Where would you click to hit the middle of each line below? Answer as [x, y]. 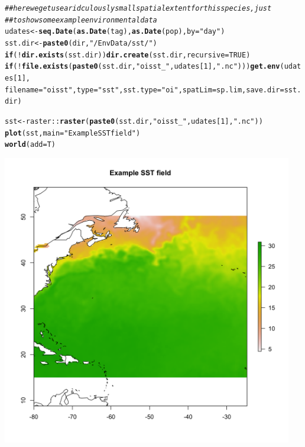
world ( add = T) [30, 145]
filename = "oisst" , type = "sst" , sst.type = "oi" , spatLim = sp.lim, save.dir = [145, 90]
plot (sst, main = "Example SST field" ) [73, 133]
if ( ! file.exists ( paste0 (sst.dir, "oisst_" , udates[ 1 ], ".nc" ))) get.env [142, 67]
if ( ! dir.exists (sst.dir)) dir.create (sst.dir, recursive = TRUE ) [128, 55]
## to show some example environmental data [81, 20]
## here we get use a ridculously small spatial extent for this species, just [138, 8]
